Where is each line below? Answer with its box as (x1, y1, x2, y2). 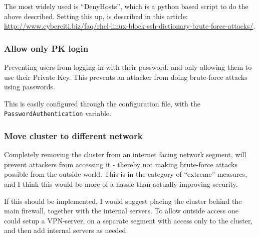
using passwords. (4, 81, 55, 92)
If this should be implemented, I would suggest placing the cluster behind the (4, 195, 242, 206)
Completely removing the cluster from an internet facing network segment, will (4, 149, 246, 160)
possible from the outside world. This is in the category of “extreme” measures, (4, 169, 247, 179)
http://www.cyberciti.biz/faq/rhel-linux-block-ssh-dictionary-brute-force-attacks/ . (4, 21, 255, 31)
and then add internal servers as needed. (4, 225, 128, 235)
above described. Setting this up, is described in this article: (4, 11, 188, 21)
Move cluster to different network (4, 129, 143, 142)
